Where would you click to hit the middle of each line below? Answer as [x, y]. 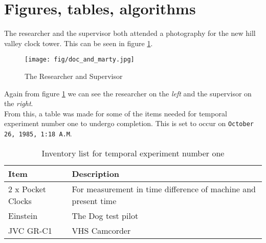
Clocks [20, 200]
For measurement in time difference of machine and [164, 189]
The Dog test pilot [105, 215]
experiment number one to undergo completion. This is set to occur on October [129, 123]
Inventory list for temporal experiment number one [133, 153]
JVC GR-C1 [30, 230]
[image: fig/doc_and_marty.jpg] [80, 60]
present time [94, 200]
